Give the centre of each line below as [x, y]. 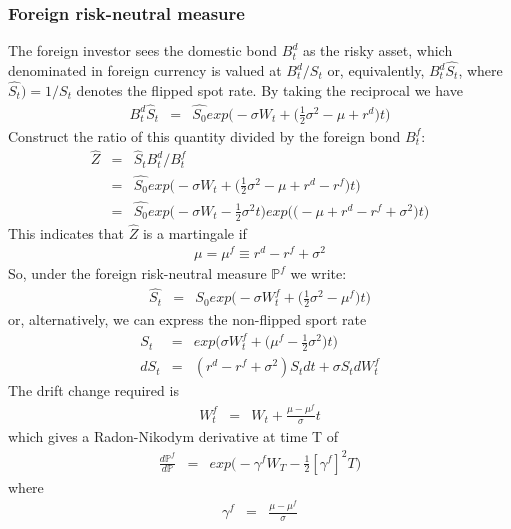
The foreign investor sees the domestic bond [143, 50]
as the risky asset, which [377, 50]
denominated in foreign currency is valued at [145, 70]
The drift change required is [93, 390]
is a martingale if [194, 232]
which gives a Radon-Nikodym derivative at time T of [173, 436]
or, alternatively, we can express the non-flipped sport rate [187, 319]
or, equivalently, [376, 70]
